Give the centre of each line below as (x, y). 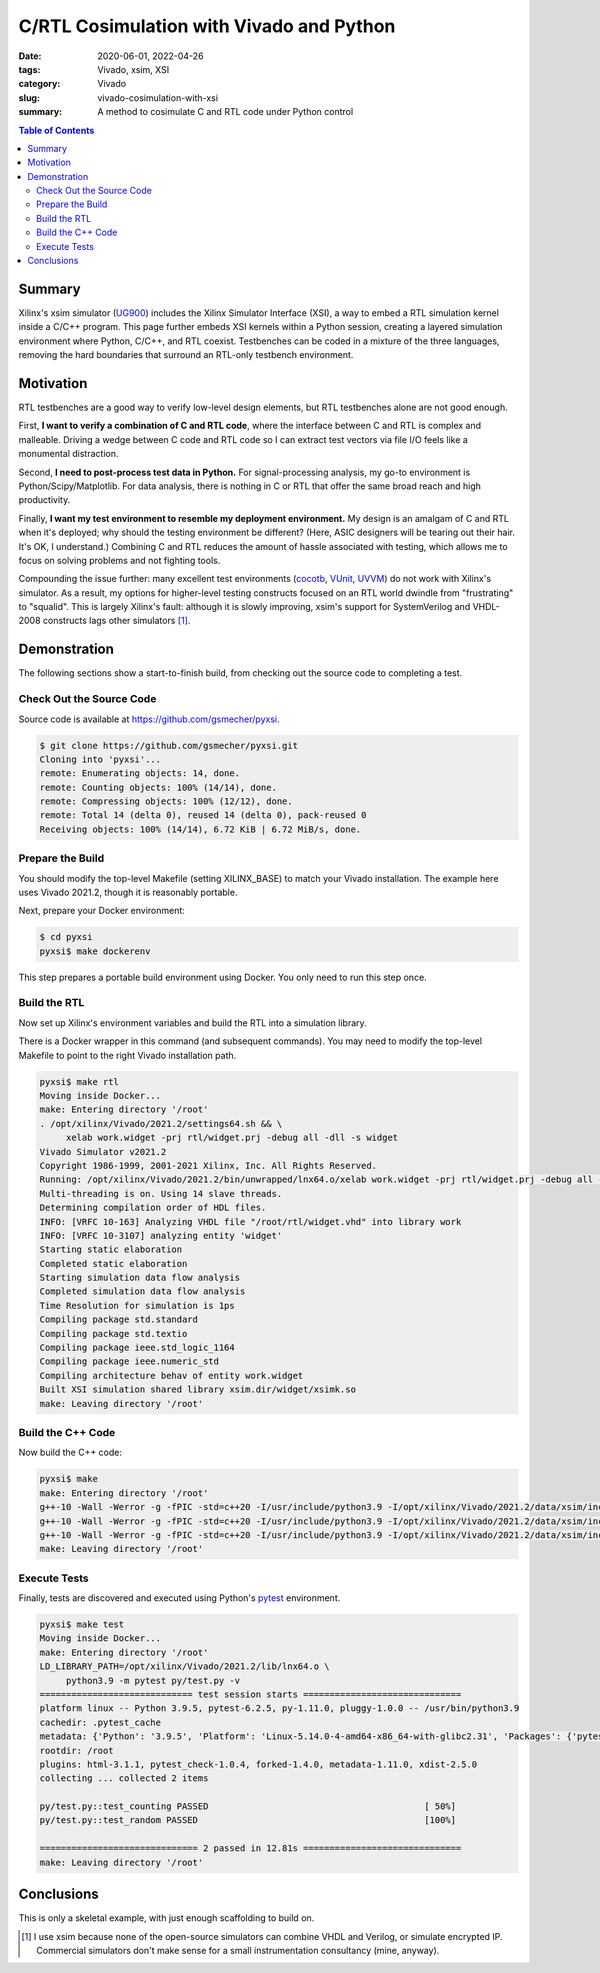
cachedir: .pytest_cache (100, 1722)
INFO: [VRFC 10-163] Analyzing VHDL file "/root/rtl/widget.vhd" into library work (250, 1221)
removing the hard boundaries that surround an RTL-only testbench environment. (186, 355)
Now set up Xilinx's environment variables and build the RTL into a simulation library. (192, 1022)
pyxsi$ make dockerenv (95, 951)
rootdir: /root (76, 1750)
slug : (29, 97)
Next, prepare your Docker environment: (101, 911)
